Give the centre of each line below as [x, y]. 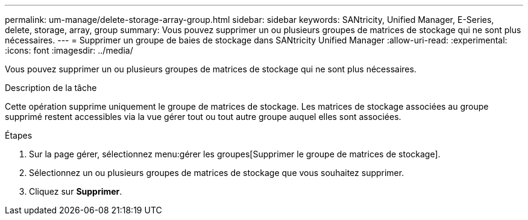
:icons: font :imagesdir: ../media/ [69, 50]
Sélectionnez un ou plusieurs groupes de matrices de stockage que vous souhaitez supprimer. [217, 173]
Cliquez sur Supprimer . [76, 191]
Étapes [19, 135]
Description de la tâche [51, 88]
